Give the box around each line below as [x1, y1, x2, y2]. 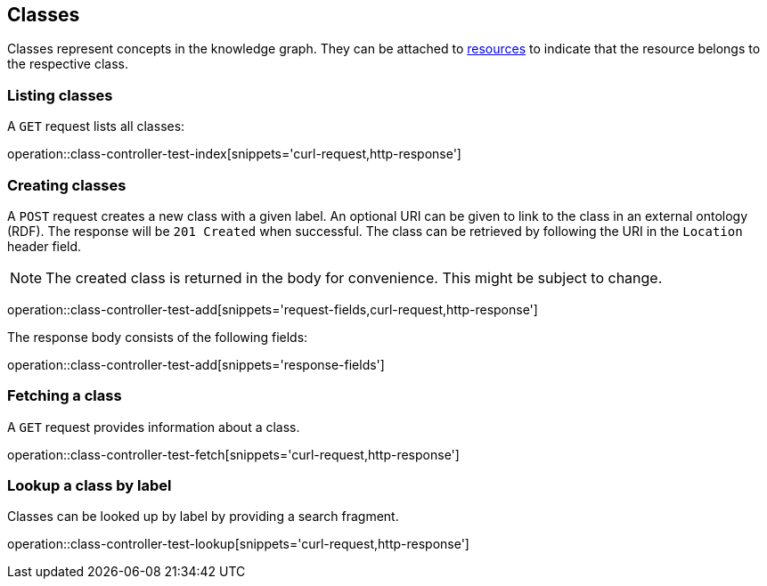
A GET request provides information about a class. [7, 419, 300, 435]
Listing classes [7, 85, 113, 104]
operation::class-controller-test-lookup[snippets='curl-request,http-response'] [7, 536, 469, 552]
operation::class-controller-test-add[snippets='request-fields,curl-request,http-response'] [7, 301, 538, 317]
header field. [7, 238, 82, 254]
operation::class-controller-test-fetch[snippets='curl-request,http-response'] [7, 446, 460, 462]
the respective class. [7, 56, 129, 72]
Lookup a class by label [7, 476, 172, 495]
